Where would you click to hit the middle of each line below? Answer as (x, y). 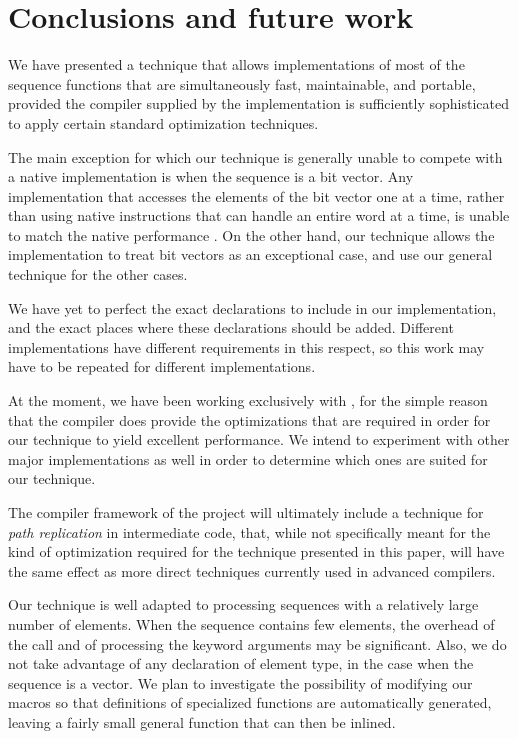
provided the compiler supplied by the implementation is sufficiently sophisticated (258, 103)
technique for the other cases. (98, 274)
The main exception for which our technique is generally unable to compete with (255, 156)
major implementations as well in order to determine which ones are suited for (248, 458)
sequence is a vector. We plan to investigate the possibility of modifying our (240, 682)
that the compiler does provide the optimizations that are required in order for (249, 419)
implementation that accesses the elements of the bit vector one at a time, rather (256, 195)
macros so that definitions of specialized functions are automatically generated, (250, 702)
